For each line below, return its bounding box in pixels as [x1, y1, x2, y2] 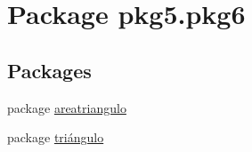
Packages [7, 56, 92, 84]
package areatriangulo [7, 98, 126, 116]
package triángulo [7, 128, 104, 147]
